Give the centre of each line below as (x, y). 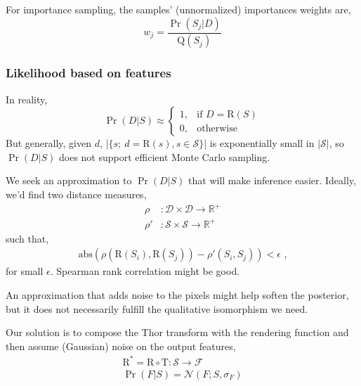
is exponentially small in (262, 143)
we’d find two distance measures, (76, 194)
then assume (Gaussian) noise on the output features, (121, 346)
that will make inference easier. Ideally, (272, 180)
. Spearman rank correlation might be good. (145, 271)
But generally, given (48, 143)
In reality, (27, 99)
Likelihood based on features (88, 73)
